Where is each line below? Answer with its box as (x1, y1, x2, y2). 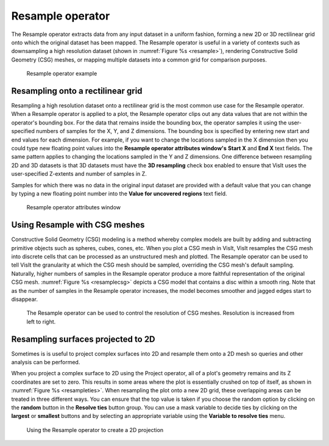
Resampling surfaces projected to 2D (11, 334, 155, 344)
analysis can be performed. (11, 359, 80, 366)
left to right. (26, 318, 56, 325)
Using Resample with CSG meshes (11, 220, 145, 230)
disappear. (11, 295, 38, 303)
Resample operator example (26, 70, 97, 77)
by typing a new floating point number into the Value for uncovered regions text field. (11, 190, 228, 197)
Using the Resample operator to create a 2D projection (26, 426, 164, 433)
